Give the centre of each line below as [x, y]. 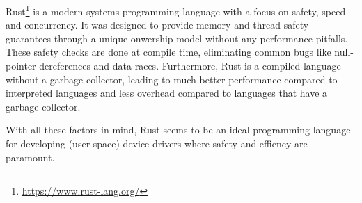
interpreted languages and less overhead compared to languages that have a [167, 93]
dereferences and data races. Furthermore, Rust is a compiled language [190, 66]
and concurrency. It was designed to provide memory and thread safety [157, 25]
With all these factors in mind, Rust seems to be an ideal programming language [178, 130]
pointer [21, 66]
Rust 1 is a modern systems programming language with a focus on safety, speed [176, 10]
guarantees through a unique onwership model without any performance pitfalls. [177, 38]
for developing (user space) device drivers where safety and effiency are [157, 143]
